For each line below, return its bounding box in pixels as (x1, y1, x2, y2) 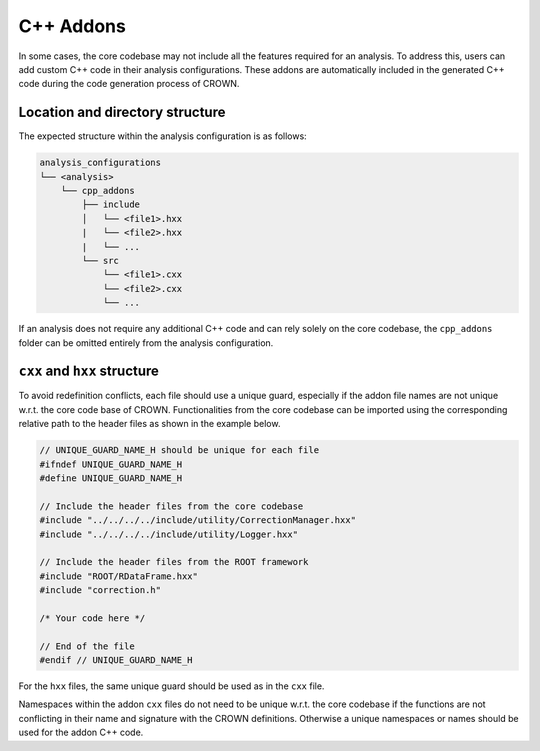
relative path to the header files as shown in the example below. (18, 418, 281, 430)
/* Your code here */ (39, 612, 146, 624)
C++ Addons (18, 15, 127, 37)
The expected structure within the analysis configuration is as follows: (18, 130, 307, 142)
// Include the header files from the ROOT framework (39, 556, 309, 568)
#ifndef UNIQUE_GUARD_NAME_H (39, 458, 183, 470)
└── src (81, 255, 120, 266)
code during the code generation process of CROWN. (18, 78, 240, 90)
